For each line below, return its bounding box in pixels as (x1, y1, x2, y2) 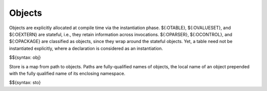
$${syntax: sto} (9, 80, 41, 86)
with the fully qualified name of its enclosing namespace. (9, 70, 126, 76)
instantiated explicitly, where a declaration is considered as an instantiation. (9, 45, 163, 51)
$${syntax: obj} (9, 54, 41, 60)
